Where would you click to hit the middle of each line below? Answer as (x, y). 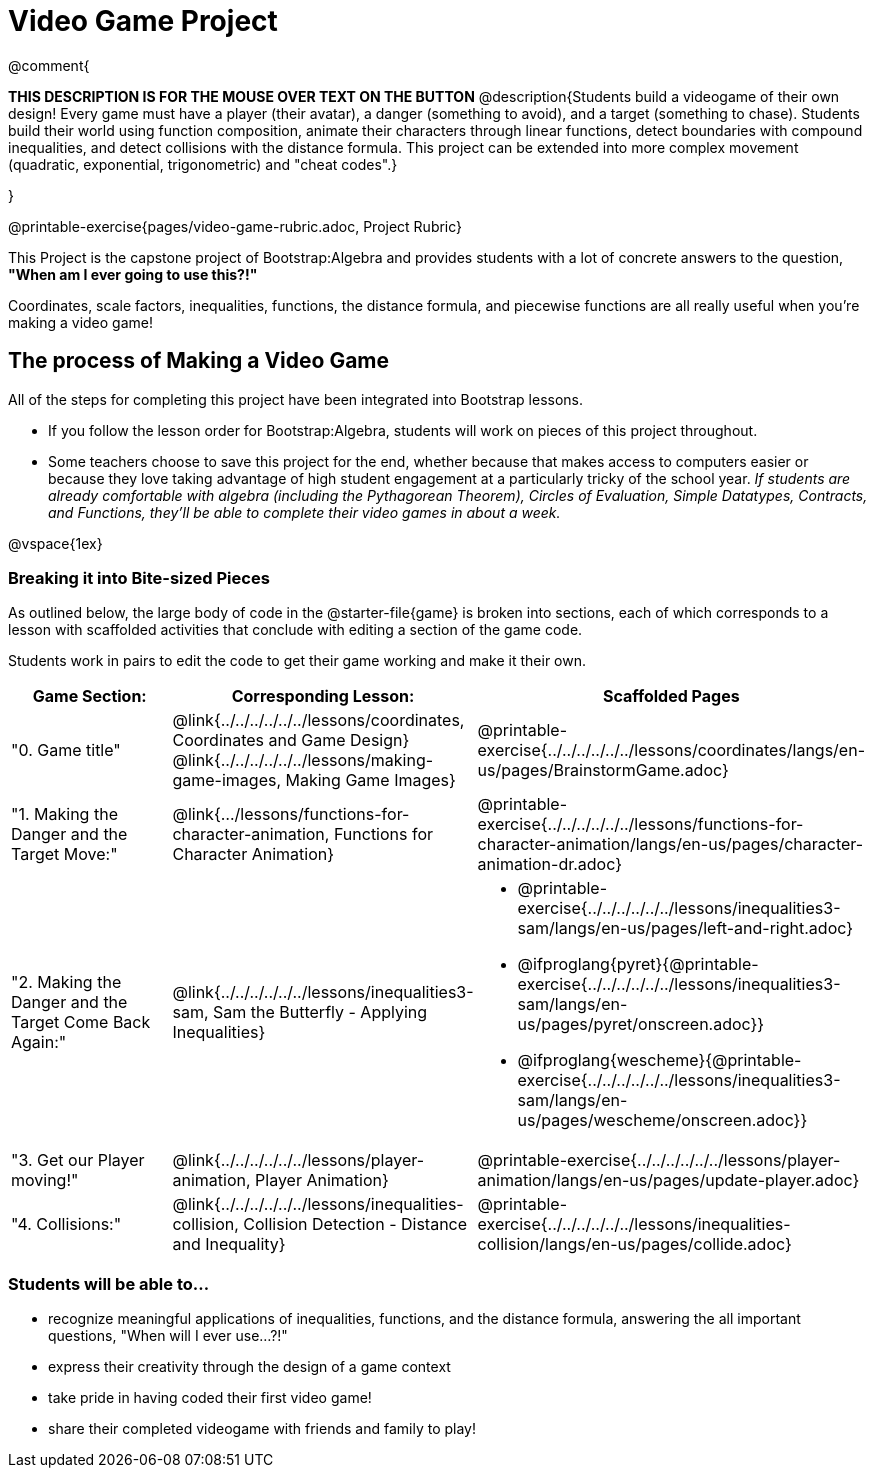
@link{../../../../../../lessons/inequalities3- (323, 992)
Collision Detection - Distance (355, 1224)
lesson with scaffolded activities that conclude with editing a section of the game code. (295, 630)
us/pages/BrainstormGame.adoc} (603, 770)
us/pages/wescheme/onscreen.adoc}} (662, 1120)
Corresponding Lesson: (323, 696)
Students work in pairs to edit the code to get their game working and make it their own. (297, 661)
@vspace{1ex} (55, 543)
